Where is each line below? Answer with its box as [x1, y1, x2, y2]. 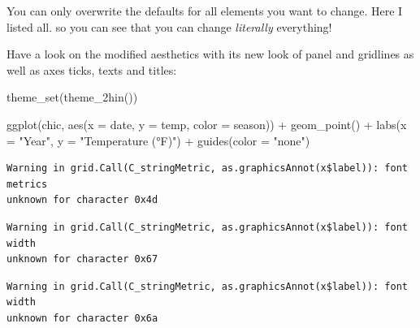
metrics [6, 178, 48, 190]
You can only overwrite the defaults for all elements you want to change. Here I [6, 2, 403, 19]
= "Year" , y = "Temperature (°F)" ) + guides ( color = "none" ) [6, 132, 310, 149]
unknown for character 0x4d [6, 194, 158, 206]
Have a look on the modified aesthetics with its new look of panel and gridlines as [6, 45, 414, 63]
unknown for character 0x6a [6, 312, 158, 324]
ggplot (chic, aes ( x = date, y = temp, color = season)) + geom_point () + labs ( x [6, 115, 407, 132]
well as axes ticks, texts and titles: [6, 61, 177, 78]
